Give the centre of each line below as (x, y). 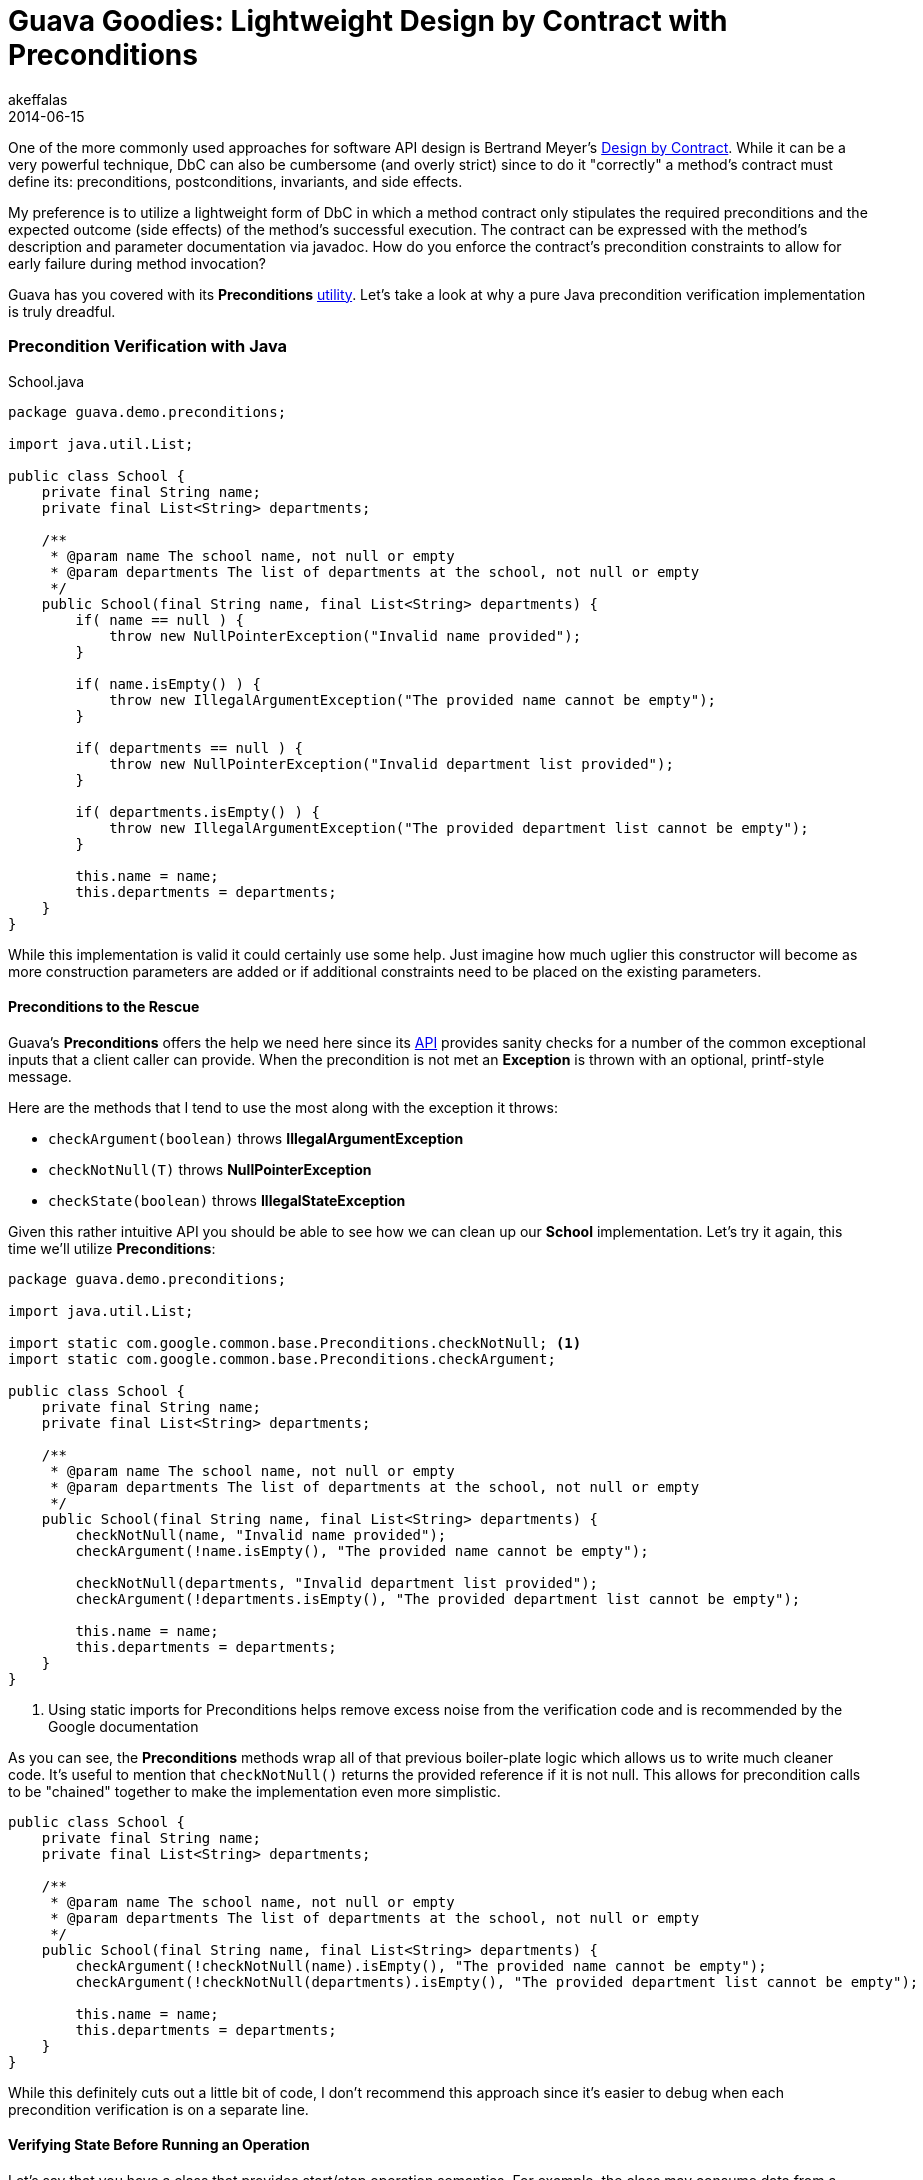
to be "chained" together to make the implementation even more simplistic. (254, 1791)
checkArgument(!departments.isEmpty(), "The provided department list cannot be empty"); (438, 1598)
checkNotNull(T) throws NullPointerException (210, 1169)
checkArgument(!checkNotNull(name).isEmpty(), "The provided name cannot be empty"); (421, 1965)
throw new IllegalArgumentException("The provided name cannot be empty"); (413, 699)
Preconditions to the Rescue (104, 1007)
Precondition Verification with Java (148, 346)
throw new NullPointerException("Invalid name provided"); (345, 635)
